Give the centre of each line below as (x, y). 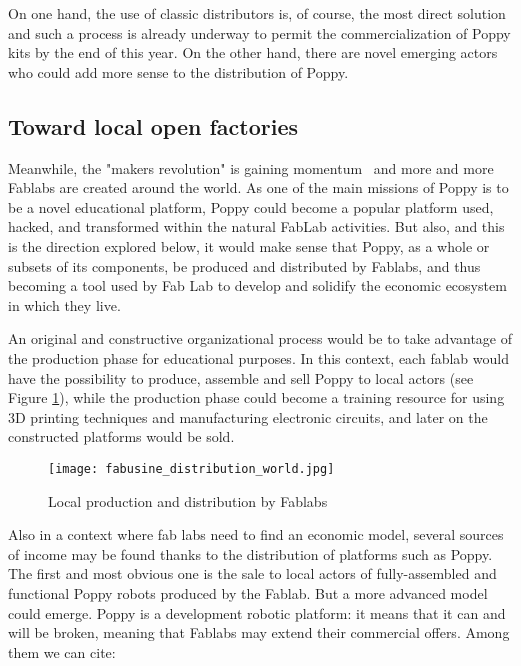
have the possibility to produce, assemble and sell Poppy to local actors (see (241, 377)
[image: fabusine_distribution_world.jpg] (191, 468)
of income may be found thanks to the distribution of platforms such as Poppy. (250, 553)
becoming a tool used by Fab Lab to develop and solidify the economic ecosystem (257, 285)
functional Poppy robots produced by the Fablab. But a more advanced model (248, 592)
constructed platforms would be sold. (121, 436)
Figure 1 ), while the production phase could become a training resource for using (256, 397)
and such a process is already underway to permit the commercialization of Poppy (259, 32)
